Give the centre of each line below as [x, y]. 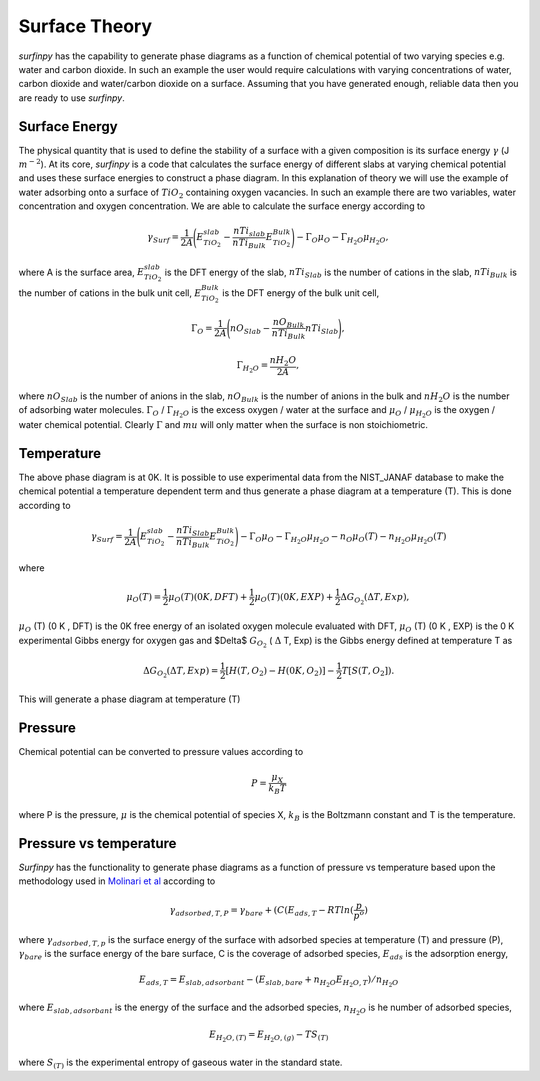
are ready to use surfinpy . [71, 97]
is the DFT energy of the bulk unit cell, [300, 293]
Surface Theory [85, 26]
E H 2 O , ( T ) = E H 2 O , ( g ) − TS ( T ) [268, 1036]
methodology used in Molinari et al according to [117, 881]
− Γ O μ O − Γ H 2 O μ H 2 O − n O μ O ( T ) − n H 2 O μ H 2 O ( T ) [343, 538]
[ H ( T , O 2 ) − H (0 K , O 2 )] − [280, 671]
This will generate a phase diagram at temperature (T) [129, 699]
